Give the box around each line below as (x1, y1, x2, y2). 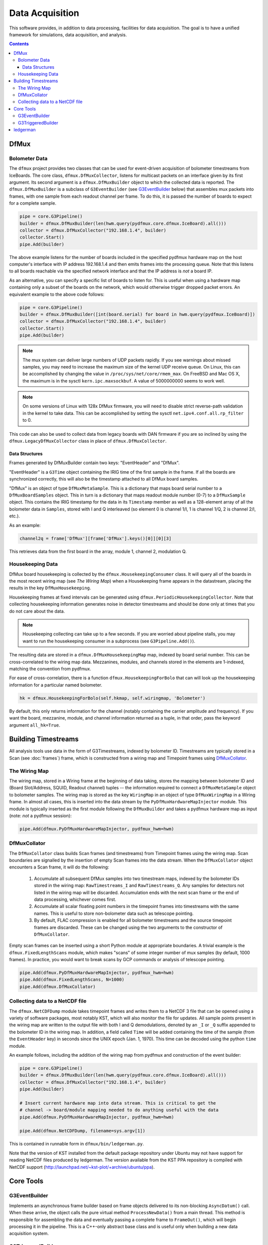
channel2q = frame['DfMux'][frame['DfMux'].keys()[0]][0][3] (19, 535, 172, 541)
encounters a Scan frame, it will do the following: (9, 864, 109, 870)
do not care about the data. (9, 608, 65, 614)
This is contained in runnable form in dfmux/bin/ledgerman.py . (9, 1141, 144, 1147)
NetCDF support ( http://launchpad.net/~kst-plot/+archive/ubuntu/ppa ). (9, 1164, 155, 1170)
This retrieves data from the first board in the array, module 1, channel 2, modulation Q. (9, 548, 187, 554)
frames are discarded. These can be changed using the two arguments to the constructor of (34, 924, 223, 930)
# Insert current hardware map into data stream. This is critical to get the (19, 1100, 216, 1106)
